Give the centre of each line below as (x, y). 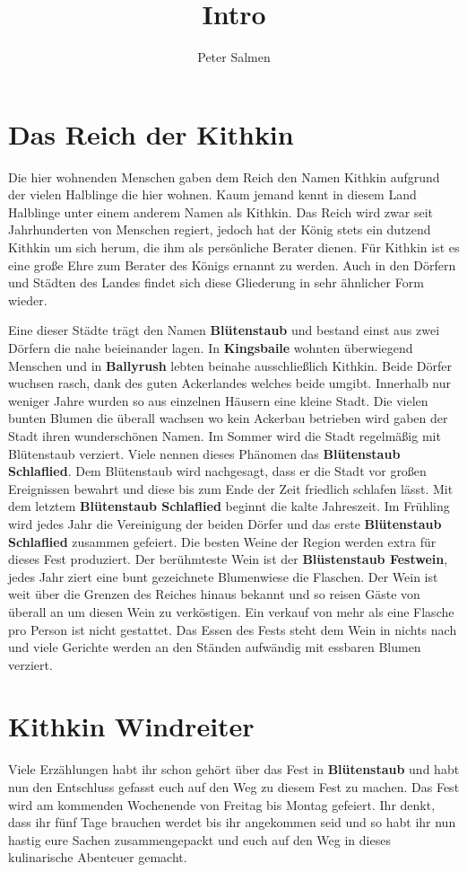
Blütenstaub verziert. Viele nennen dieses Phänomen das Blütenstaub (204, 453)
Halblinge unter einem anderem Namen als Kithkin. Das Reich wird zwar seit (221, 211)
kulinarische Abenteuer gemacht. (98, 857)
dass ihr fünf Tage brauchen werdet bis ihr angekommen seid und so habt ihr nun (232, 822)
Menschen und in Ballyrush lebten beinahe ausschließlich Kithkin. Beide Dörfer (230, 365)
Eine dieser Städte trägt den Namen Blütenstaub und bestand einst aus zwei (224, 330)
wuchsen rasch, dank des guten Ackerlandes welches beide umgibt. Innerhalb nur (230, 383)
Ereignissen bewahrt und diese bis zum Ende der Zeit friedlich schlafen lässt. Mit (231, 488)
